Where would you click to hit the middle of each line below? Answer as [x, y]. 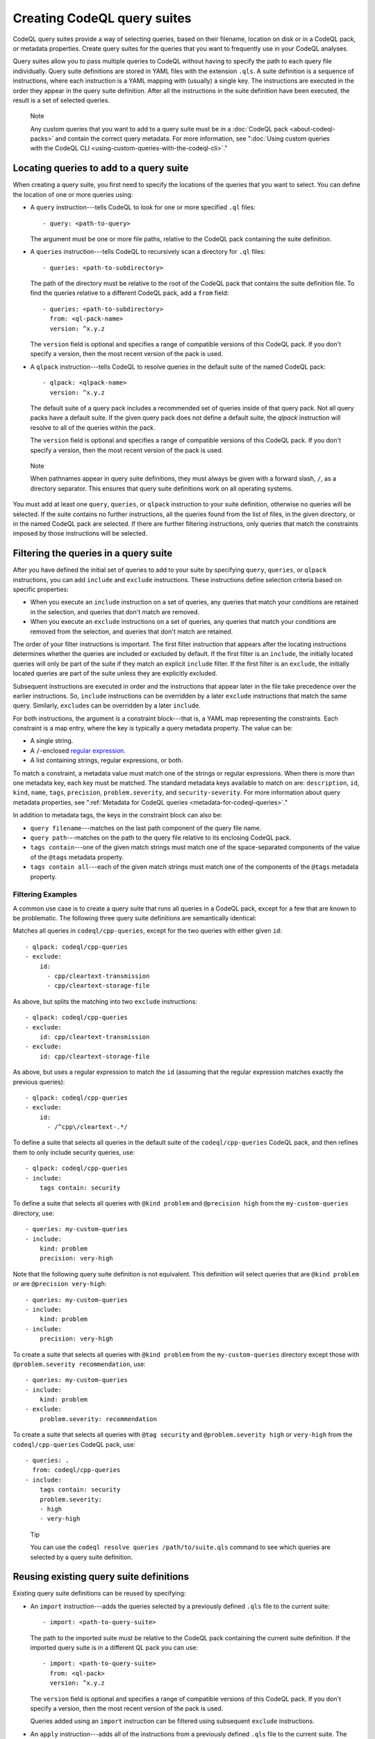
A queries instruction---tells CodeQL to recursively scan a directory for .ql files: [148, 252]
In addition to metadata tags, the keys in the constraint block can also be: [117, 815]
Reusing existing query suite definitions [101, 1577]
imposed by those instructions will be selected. [80, 534]
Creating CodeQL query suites [102, 18]
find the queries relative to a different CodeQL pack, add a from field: [130, 293]
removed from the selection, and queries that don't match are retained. [132, 631]
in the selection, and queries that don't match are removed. [115, 611]
